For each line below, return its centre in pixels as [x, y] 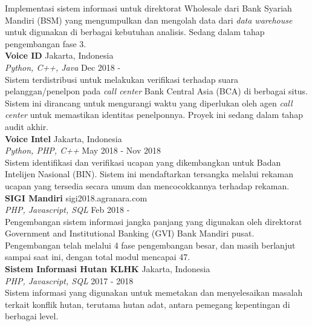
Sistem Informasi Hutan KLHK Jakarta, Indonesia [108, 269]
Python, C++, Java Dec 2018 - [63, 67]
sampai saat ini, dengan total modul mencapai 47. [98, 257]
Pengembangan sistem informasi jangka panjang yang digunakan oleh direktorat [154, 221]
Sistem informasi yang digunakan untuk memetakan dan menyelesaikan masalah [154, 292]
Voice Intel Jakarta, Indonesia [63, 138]
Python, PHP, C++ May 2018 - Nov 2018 [83, 150]
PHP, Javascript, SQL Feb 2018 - [67, 210]
